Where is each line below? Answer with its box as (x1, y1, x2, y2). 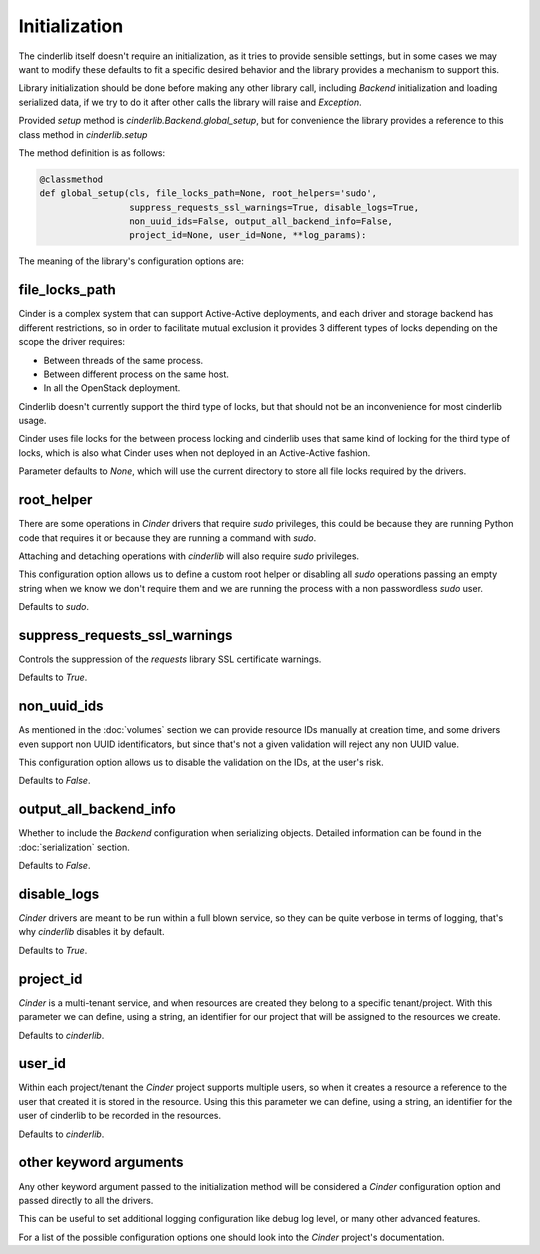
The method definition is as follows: (18, 146, 166, 159)
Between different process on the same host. (43, 368, 230, 380)
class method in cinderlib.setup (18, 128, 148, 140)
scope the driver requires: (18, 336, 125, 348)
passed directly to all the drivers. (18, 1194, 154, 1206)
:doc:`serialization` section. (18, 841, 130, 853)
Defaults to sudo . (18, 601, 90, 613)
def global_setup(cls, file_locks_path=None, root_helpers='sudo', (39, 188, 378, 199)
